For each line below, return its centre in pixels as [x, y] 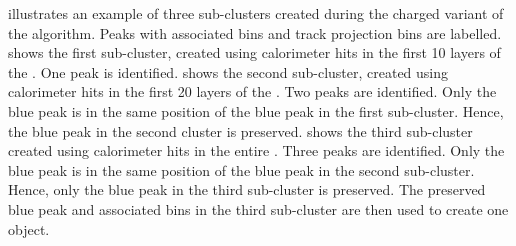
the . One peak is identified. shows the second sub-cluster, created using [228, 71]
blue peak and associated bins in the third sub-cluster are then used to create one [258, 208]
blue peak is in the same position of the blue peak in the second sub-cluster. [241, 169]
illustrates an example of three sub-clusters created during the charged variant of [256, 13]
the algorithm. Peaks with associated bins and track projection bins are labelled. [255, 32]
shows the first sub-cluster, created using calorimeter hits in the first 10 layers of [254, 52]
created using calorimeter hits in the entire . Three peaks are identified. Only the [256, 150]
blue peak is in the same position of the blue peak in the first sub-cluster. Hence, [256, 110]
